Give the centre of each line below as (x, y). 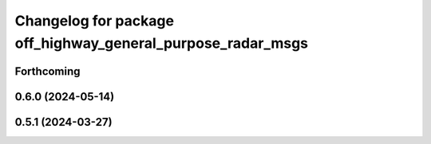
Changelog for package (95, 21)
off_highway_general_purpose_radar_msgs (162, 43)
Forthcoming (47, 71)
